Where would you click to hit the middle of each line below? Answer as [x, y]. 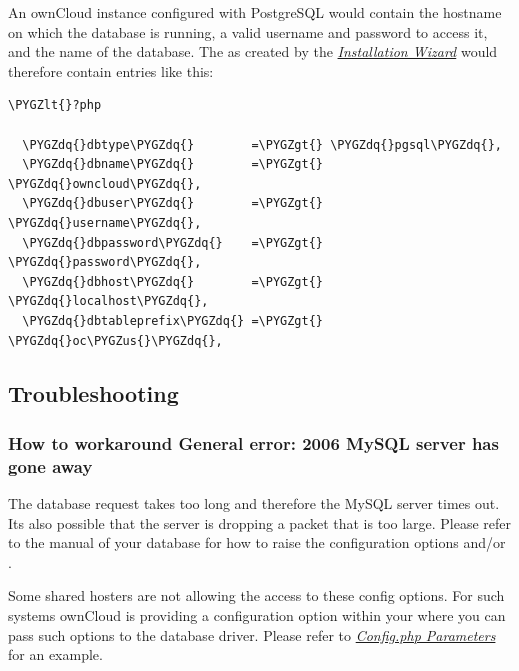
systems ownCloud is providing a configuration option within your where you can [257, 614]
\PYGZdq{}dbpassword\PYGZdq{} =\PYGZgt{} [172, 242]
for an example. [55, 654]
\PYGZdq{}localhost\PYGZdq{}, [108, 301]
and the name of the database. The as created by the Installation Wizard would [253, 51]
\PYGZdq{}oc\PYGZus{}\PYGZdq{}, [115, 340]
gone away [50, 465]
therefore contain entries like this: [111, 70]
